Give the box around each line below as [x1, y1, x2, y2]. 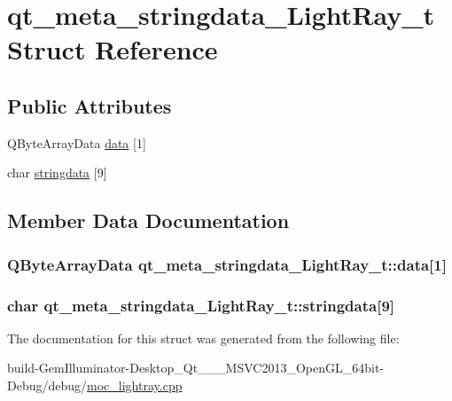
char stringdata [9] [7, 163, 107, 182]
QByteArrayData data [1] [7, 133, 146, 152]
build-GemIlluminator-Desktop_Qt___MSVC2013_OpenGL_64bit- [7, 358, 385, 377]
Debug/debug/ [7, 375, 88, 394]
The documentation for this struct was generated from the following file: [7, 328, 400, 347]
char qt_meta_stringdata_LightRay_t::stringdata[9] [7, 294, 395, 316]
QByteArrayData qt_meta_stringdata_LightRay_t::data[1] [7, 253, 447, 275]
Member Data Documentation [7, 207, 290, 234]
